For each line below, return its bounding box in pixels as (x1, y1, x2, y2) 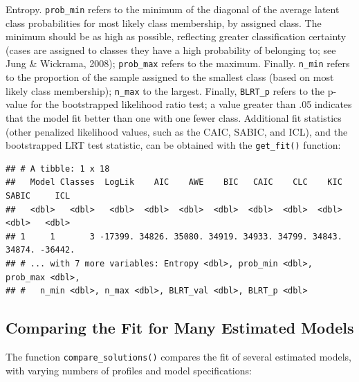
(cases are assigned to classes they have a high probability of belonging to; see (6, 42, 336, 57)
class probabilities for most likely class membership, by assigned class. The (6, 15, 322, 30)
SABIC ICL (6, 190, 71, 201)
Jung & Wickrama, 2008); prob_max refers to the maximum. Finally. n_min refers (6, 56, 350, 71)
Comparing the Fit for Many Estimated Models (6, 317, 354, 338)
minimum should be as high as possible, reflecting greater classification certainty (6, 29, 347, 44)
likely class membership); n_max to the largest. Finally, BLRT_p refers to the (6, 83, 324, 98)
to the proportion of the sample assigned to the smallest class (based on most (6, 70, 334, 84)
